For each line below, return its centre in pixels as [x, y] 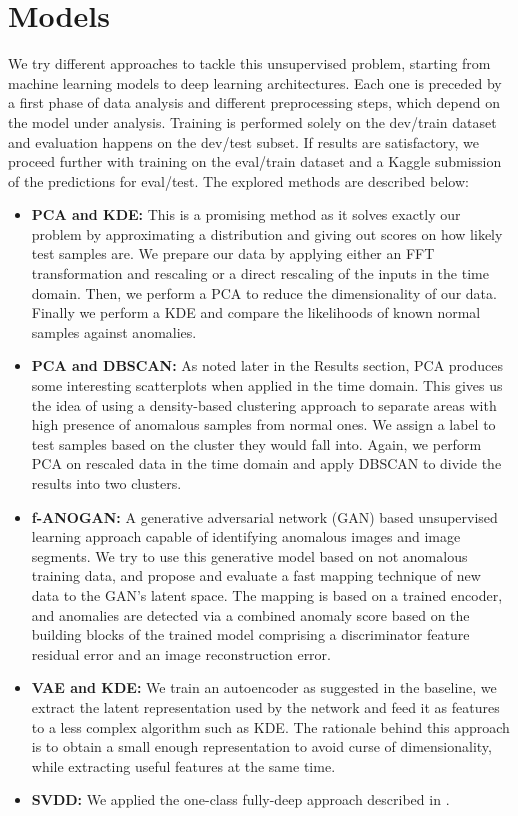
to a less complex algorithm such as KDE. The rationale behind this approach [270, 726]
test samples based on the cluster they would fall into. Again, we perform [256, 443]
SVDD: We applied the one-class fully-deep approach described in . [240, 799]
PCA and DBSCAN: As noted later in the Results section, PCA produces [267, 365]
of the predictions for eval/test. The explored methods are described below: [238, 180]
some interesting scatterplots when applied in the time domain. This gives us [267, 385]
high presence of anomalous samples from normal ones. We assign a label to [263, 424]
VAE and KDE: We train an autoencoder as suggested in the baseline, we [264, 687]
